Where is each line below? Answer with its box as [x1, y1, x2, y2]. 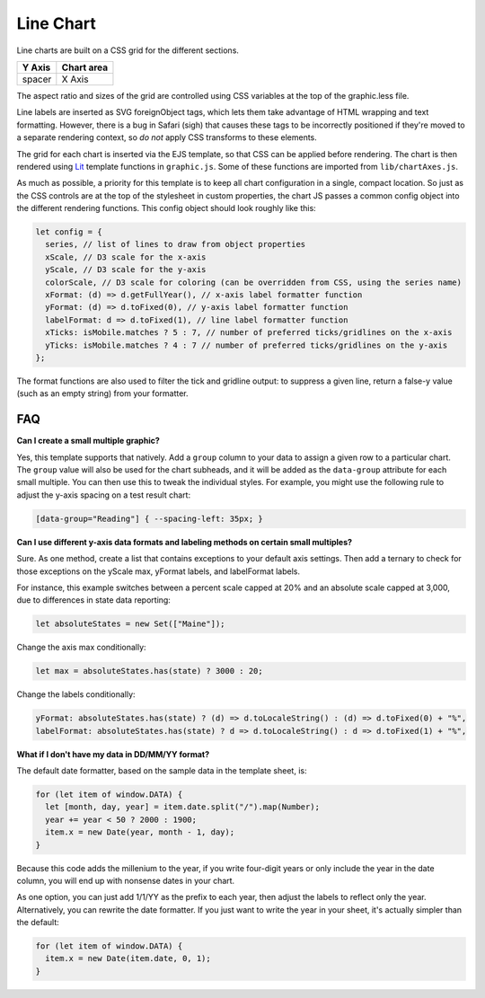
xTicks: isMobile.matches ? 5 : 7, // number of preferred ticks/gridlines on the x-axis [45, 328, 453, 338]
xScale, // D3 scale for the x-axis [45, 252, 207, 262]
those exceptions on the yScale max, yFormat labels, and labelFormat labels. [16, 566, 301, 577]
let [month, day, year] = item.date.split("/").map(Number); [45, 802, 321, 812]
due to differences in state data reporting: [16, 595, 171, 605]
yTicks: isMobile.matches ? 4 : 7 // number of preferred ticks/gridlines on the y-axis [45, 340, 448, 350]
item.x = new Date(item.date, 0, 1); [45, 953, 211, 964]
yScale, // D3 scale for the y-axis [45, 265, 207, 275]
